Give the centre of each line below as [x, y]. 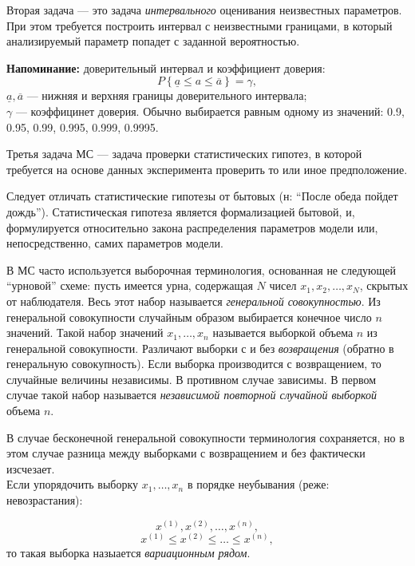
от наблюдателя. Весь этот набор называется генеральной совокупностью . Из [194, 301]
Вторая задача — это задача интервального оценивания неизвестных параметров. [204, 10]
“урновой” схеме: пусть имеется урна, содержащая [130, 285]
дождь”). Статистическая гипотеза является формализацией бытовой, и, [181, 211]
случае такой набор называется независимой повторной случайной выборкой [192, 395]
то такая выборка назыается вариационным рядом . [128, 552]
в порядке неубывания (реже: [258, 484]
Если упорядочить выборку [73, 484]
